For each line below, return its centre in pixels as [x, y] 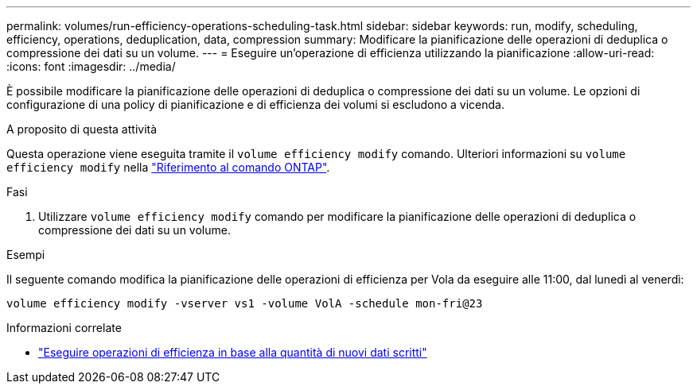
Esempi [26, 255]
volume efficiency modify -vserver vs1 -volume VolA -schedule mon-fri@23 [245, 303]
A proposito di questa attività [82, 129]
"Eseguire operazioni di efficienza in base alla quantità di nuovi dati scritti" [233, 352]
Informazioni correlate [64, 328]
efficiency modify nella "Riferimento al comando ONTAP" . [168, 167]
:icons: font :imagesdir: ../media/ [91, 66]
